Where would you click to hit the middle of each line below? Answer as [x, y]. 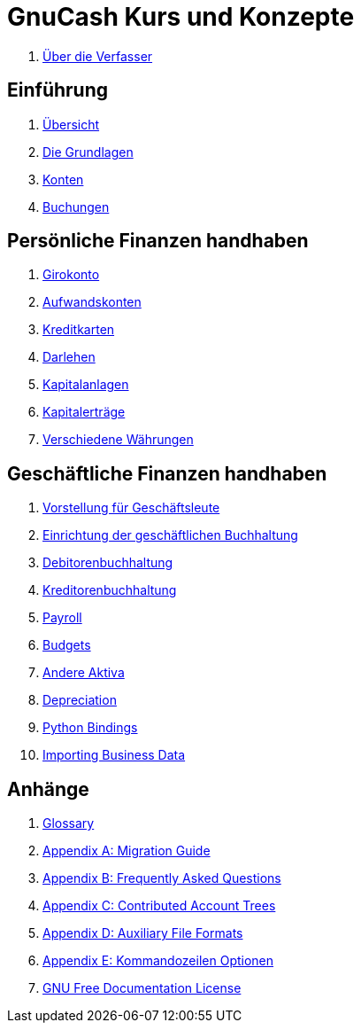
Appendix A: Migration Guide [127, 851]
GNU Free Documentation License [142, 988]
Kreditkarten [79, 330]
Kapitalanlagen [86, 385]
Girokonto [71, 275]
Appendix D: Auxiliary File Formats [143, 933]
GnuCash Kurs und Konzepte [181, 17]
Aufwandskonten [92, 302]
